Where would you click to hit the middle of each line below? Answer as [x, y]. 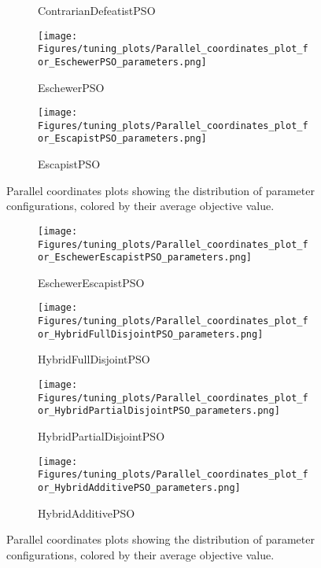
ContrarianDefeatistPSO [97, 10]
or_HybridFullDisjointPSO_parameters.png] [151, 334]
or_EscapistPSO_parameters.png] [122, 139]
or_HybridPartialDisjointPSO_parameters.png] [159, 411]
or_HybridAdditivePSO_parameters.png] [139, 487]
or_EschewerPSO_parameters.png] [122, 62]
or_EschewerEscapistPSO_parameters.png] [145, 258]
